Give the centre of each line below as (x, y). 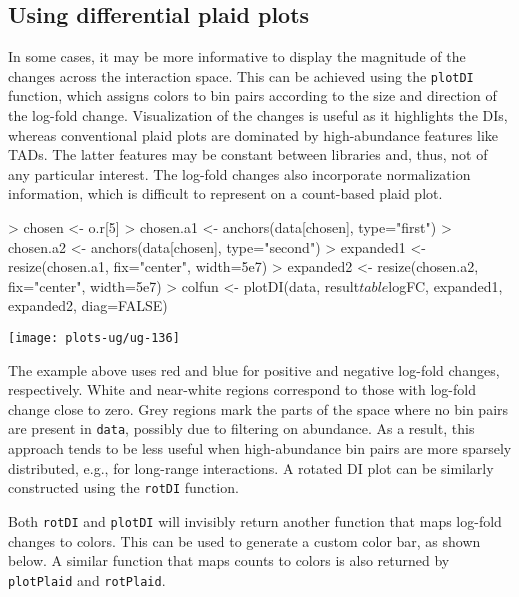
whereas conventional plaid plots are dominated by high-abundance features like (253, 134)
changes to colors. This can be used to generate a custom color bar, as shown (244, 540)
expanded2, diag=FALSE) (88, 305)
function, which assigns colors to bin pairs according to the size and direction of (252, 95)
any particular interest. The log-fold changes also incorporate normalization (239, 173)
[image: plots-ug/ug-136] (94, 337)
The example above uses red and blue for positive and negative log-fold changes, (254, 369)
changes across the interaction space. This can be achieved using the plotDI (241, 75)
